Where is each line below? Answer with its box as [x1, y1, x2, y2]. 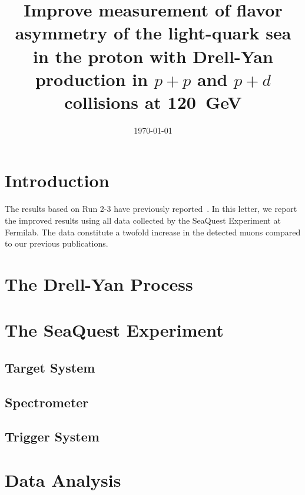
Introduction [5, 168, 110, 192]
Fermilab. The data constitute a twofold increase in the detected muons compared [5, 225, 301, 238]
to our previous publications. [5, 237, 108, 250]
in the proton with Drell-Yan [33, 44, 273, 68]
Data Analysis [5, 468, 121, 492]
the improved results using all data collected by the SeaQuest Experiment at [5, 214, 281, 226]
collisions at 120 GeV [64, 89, 242, 114]
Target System [5, 358, 95, 376]
